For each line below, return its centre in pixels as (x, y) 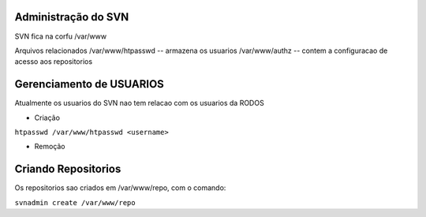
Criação (47, 118)
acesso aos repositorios (54, 62)
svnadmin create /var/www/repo (75, 202)
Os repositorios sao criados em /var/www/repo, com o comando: (120, 188)
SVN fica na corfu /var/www (60, 36)
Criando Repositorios (68, 169)
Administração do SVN (72, 17)
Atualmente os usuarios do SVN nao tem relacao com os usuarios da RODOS (139, 103)
